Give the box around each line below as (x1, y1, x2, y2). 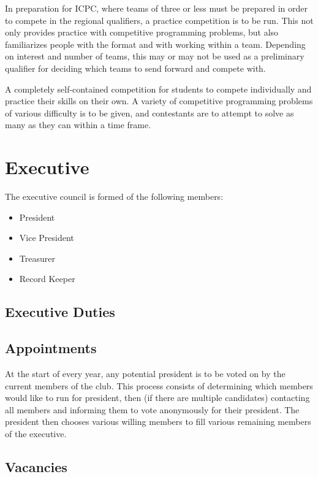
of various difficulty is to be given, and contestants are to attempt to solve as (5, 106, 294, 119)
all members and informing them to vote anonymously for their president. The (5, 403, 300, 416)
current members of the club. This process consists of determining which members (5, 379, 313, 392)
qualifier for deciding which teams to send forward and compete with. (5, 61, 266, 74)
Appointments (5, 338, 97, 357)
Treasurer (19, 251, 55, 264)
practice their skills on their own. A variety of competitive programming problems (5, 94, 313, 107)
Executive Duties (5, 302, 115, 321)
